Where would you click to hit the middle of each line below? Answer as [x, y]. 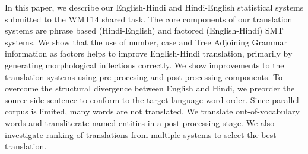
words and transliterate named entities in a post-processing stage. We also [140, 122]
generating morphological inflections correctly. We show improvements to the [145, 65]
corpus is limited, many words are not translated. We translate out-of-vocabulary [152, 111]
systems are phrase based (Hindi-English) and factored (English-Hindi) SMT [144, 30]
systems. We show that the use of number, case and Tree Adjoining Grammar [146, 42]
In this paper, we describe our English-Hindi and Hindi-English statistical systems [154, 7]
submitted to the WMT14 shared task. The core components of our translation [149, 19]
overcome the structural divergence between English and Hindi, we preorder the [150, 88]
